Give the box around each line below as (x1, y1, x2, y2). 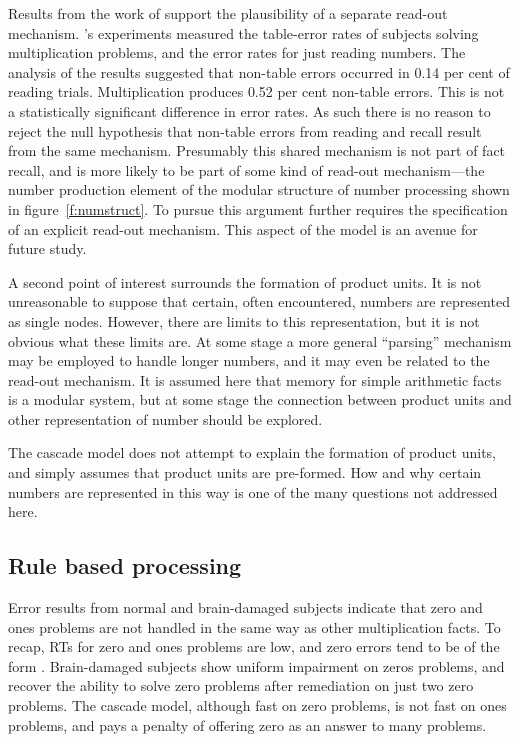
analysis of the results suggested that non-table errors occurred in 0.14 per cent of (8, 61, 510, 82)
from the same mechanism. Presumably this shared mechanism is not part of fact (8, 140, 506, 161)
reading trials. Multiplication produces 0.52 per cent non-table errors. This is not (8, 81, 505, 102)
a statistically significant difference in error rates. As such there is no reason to (8, 100, 491, 121)
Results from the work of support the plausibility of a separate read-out (8, 3, 448, 23)
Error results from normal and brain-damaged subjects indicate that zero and (8, 597, 483, 618)
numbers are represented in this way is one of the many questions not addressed (8, 481, 498, 502)
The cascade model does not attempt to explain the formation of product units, (8, 442, 496, 463)
